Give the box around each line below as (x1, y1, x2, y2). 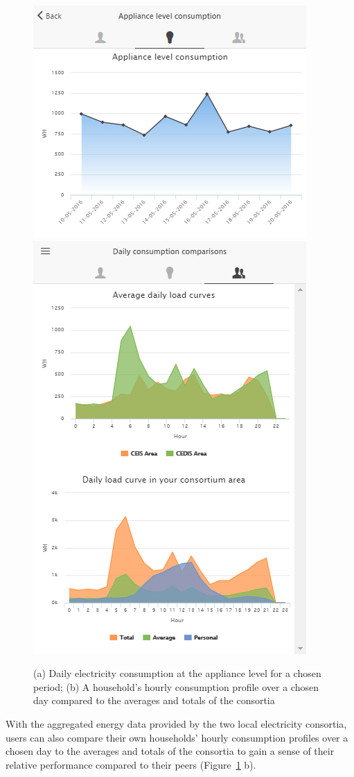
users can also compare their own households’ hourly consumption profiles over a (6, 730, 348, 744)
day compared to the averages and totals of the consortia (33, 693, 275, 708)
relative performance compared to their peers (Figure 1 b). (6, 757, 256, 771)
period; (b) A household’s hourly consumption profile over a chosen (33, 679, 319, 694)
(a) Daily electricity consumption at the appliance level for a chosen (33, 666, 321, 680)
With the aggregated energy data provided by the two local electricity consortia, (6, 716, 347, 730)
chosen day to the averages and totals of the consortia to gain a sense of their (6, 744, 335, 758)
